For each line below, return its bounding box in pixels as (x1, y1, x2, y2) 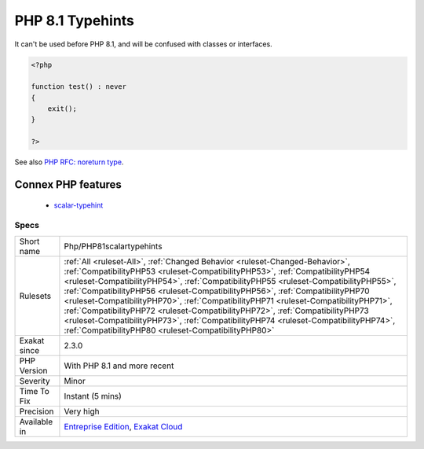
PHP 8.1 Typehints (14, 12, 135, 29)
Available (19, 416, 53, 427)
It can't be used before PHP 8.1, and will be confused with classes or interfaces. (14, 39, 272, 49)
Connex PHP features (14, 178, 122, 192)
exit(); (47, 105, 78, 113)
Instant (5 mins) (64, 390, 122, 401)
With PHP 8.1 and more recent (64, 360, 174, 371)
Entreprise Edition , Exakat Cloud (64, 421, 183, 432)
